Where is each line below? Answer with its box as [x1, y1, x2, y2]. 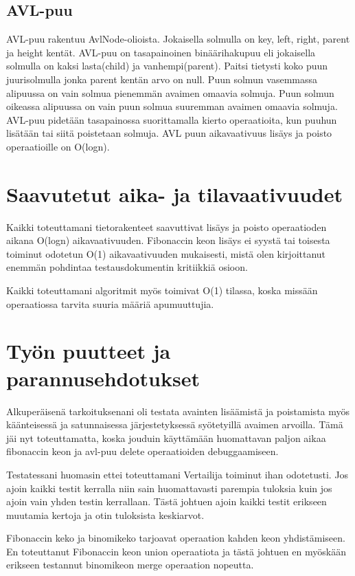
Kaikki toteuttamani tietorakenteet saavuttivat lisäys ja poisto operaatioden [6, 219, 327, 234]
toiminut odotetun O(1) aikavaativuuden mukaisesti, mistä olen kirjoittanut [6, 246, 326, 261]
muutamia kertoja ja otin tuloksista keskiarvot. [6, 507, 205, 522]
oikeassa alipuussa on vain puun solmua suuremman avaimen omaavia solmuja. [6, 99, 338, 113]
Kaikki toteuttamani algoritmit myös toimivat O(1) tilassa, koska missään [6, 283, 318, 298]
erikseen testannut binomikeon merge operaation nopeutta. [6, 557, 254, 572]
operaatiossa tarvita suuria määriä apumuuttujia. [6, 296, 214, 311]
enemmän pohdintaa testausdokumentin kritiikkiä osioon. [6, 260, 248, 274]
